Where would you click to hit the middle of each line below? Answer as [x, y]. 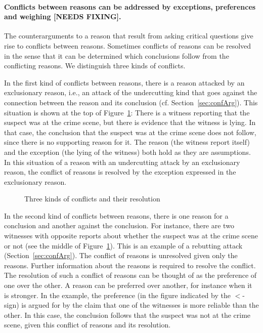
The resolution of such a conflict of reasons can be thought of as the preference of [130, 275]
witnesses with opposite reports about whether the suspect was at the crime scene [131, 236]
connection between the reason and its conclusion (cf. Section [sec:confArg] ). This [131, 102]
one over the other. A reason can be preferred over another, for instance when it [128, 285]
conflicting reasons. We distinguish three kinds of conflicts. [95, 66]
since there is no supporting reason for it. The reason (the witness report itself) [127, 142]
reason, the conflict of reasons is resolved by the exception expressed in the [120, 172]
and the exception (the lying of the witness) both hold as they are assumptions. [127, 152]
